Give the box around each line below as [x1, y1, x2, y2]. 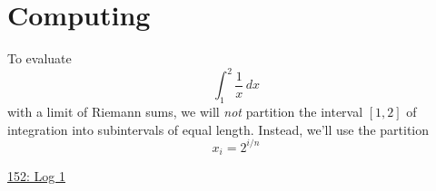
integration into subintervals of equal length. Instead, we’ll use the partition [7, 119, 430, 138]
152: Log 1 [7, 167, 65, 186]
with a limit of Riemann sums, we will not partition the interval [7, 102, 363, 121]
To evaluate [7, 49, 72, 68]
